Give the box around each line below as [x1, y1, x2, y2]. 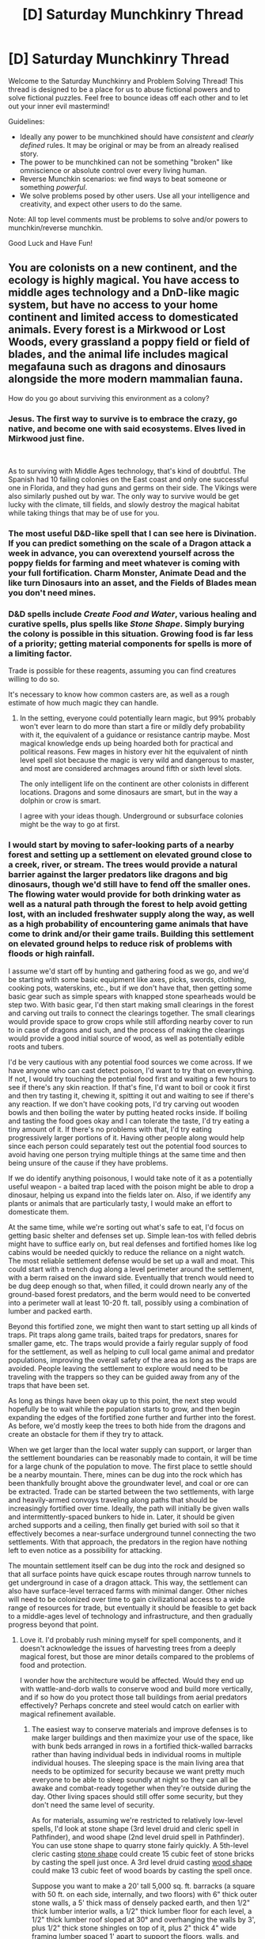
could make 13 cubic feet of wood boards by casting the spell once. [31, 1865, 252, 1875]
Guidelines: [8, 116, 45, 126]
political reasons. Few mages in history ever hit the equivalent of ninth [19, 747, 248, 757]
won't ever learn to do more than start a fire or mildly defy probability [19, 722, 245, 731]
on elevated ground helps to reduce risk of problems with [8, 939, 233, 950]
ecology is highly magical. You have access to [8, 274, 240, 287]
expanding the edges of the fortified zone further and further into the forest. [8, 1412, 256, 1422]
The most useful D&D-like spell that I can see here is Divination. [8, 527, 257, 539]
